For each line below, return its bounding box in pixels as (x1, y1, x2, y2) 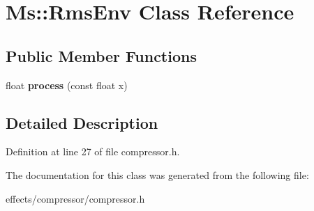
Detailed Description (6, 111, 158, 133)
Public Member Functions (6, 45, 197, 66)
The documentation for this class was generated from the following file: (6, 167, 309, 182)
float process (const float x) (6, 77, 128, 92)
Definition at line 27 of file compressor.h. (6, 144, 180, 159)
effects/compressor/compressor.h (6, 191, 145, 205)
